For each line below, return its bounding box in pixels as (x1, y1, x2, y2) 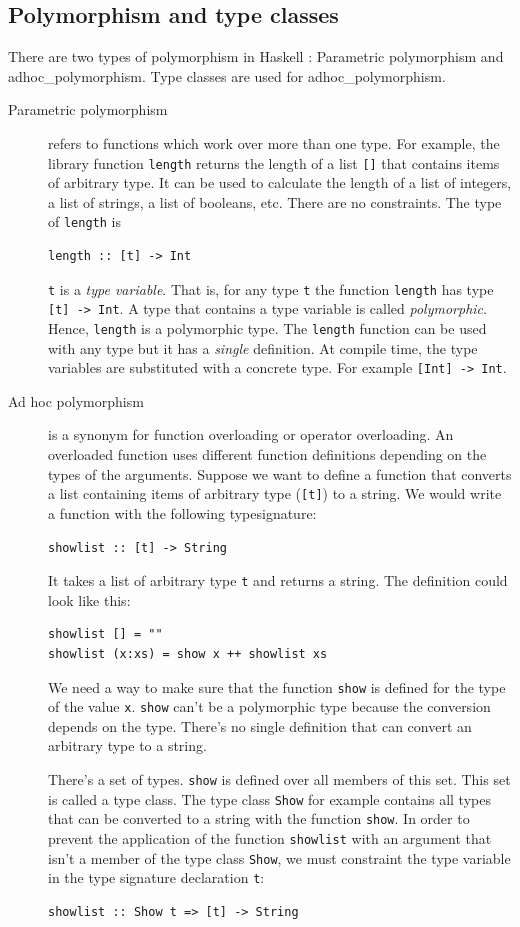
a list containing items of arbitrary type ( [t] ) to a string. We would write (48, 483, 502, 504)
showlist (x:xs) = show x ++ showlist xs (48, 646, 328, 661)
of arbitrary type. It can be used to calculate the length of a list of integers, (48, 172, 512, 193)
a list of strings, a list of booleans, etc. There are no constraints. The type (48, 191, 502, 212)
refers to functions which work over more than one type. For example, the (48, 132, 500, 153)
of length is (48, 211, 121, 232)
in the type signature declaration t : (48, 867, 265, 888)
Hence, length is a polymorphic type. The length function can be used (48, 317, 487, 338)
